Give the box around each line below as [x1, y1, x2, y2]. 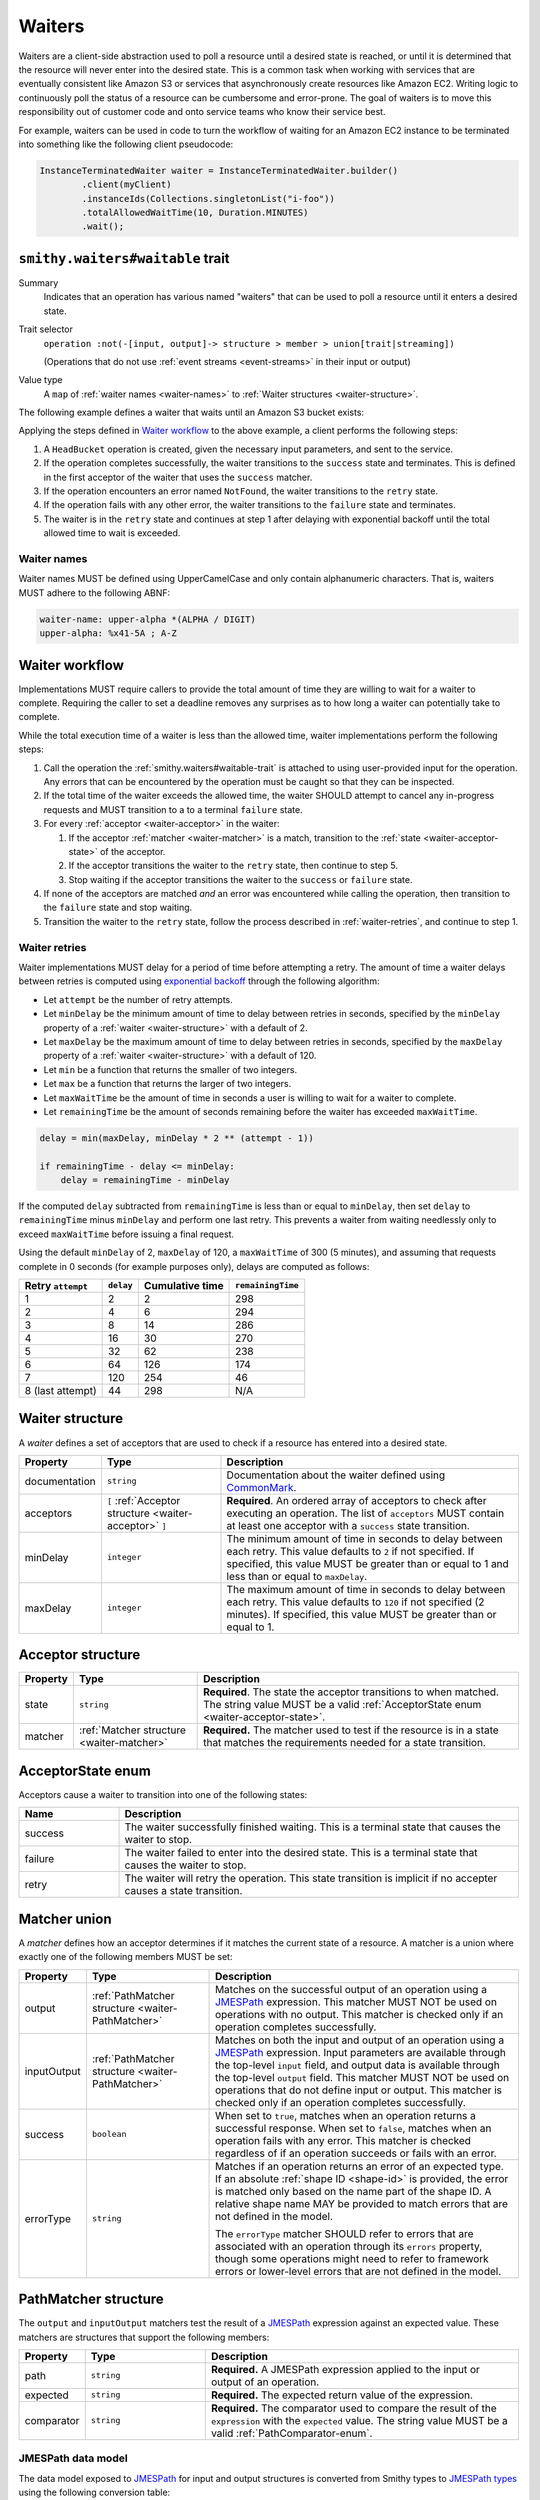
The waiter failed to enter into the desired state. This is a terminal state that [124, 1846, 478, 1860]
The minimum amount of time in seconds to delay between [226, 1531, 504, 1545]
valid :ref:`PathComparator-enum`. [210, 2426, 373, 2440]
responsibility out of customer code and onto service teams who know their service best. [18, 106, 386, 118]
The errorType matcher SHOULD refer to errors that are [215, 2226, 474, 2240]
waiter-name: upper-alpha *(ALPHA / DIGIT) [39, 613, 257, 625]
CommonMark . [226, 1480, 297, 1494]
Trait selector [18, 323, 74, 335]
